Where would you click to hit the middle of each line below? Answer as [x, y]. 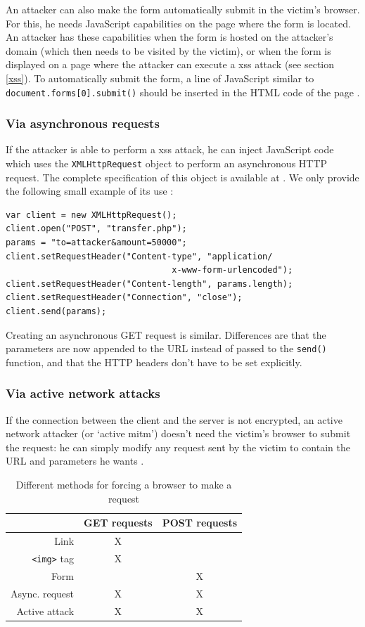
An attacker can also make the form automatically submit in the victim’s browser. [183, 9]
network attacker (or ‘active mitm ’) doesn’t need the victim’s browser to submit [178, 433]
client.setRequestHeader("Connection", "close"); [124, 298]
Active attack [45, 610]
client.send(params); [56, 312]
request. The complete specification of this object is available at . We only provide [182, 177]
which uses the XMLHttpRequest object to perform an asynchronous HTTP [167, 163]
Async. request [43, 593]
